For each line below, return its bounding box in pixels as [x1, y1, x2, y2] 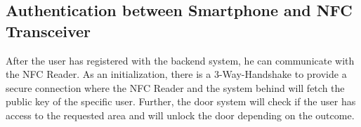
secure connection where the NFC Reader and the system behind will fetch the [6, 80, 345, 95]
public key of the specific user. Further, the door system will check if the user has [6, 94, 356, 109]
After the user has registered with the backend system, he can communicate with [6, 53, 355, 67]
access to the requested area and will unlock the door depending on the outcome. [6, 107, 355, 122]
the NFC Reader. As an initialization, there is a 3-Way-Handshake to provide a [6, 67, 347, 81]
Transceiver [6, 20, 91, 41]
